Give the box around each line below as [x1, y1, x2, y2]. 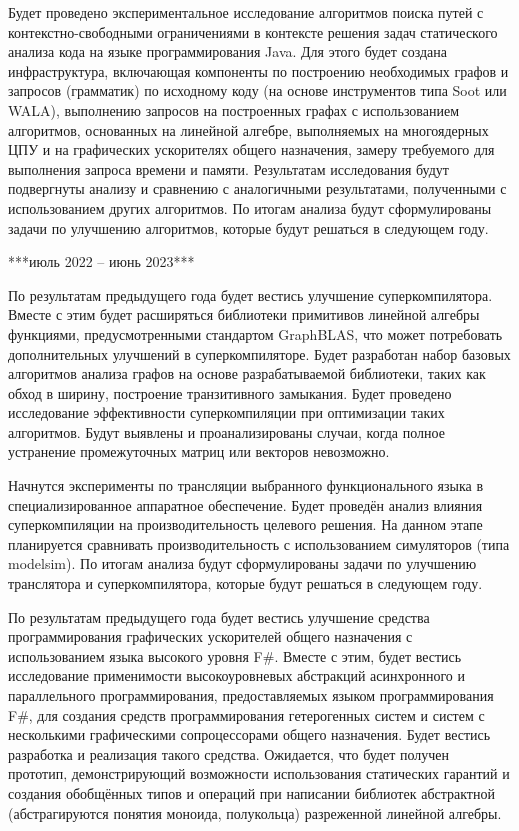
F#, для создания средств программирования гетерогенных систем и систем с [8, 704, 485, 725]
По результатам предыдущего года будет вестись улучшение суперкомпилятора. [8, 284, 493, 305]
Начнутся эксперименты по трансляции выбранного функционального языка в [8, 475, 484, 496]
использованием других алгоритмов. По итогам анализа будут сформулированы [8, 197, 492, 218]
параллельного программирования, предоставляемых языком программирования [8, 685, 494, 705]
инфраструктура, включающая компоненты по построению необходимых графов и [8, 60, 509, 81]
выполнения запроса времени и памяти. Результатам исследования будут [8, 158, 449, 179]
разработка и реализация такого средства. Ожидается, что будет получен [8, 743, 450, 764]
